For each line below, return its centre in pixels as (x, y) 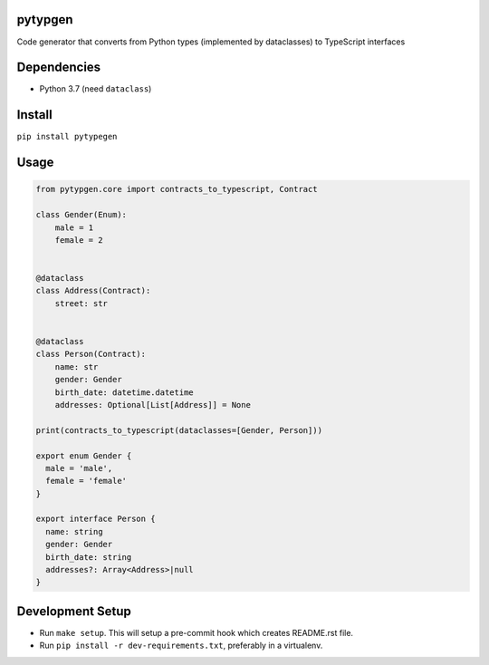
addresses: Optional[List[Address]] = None (153, 405)
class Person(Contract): (91, 354)
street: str (81, 303)
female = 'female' (86, 481)
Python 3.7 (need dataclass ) (96, 89)
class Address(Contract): (93, 291)
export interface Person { (96, 519)
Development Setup (74, 611)
